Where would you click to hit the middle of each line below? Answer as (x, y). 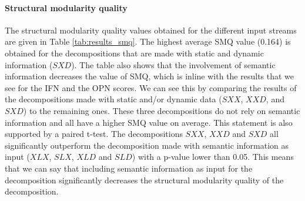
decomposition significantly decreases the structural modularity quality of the (144, 180)
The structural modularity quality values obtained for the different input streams (151, 30)
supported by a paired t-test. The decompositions (94, 134)
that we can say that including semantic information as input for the (129, 168)
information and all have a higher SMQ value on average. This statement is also (149, 122)
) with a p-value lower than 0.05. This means (213, 157)
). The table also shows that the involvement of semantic (173, 64)
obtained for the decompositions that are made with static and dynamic (134, 53)
